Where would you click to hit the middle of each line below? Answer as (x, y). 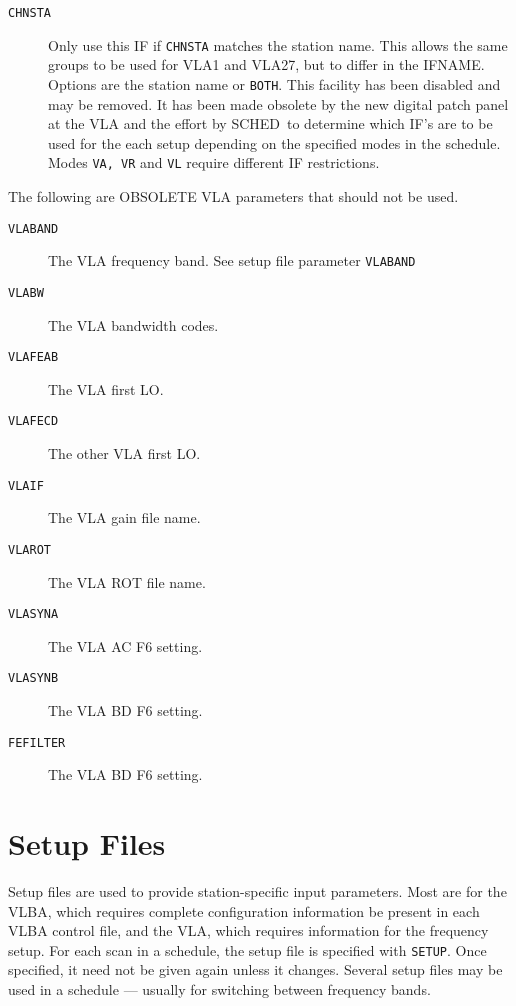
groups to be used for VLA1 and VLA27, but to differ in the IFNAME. (266, 64)
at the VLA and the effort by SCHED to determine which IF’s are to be (270, 123)
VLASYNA (33, 614)
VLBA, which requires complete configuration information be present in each (244, 910)
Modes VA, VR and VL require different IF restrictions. (214, 162)
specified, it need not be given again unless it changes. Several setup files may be (255, 969)
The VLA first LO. (106, 388)
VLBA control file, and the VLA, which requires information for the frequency (248, 930)
